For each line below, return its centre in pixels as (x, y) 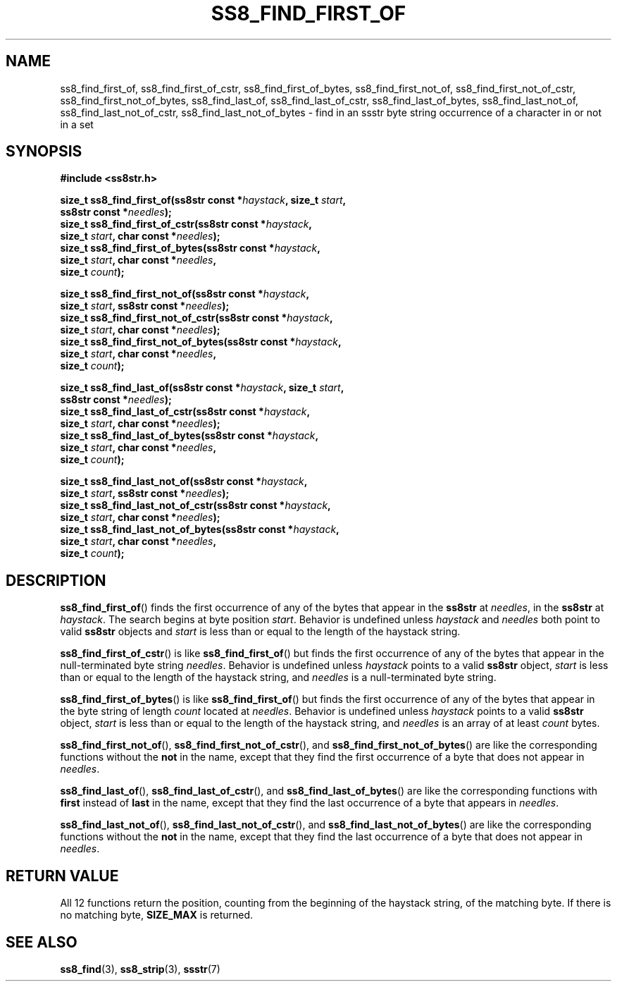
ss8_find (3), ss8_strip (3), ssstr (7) (140, 969)
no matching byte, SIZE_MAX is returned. (157, 915)
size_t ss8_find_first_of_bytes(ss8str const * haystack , (190, 248)
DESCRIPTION (56, 580)
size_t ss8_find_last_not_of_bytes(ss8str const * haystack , (200, 529)
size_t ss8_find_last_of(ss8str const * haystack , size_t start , (202, 388)
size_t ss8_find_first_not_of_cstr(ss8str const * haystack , (197, 318)
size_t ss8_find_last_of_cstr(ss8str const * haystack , (185, 412)
